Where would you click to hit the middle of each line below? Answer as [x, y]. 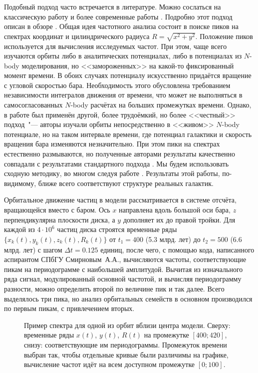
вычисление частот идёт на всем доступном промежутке [110, 364]
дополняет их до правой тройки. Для [179, 219]
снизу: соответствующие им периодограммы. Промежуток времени [126, 344]
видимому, [20, 183]
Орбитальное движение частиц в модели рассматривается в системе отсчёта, [120, 200]
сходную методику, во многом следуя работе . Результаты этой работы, [112, 173]
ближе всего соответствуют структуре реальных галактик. [126, 183]
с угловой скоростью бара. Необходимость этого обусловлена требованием [117, 85]
